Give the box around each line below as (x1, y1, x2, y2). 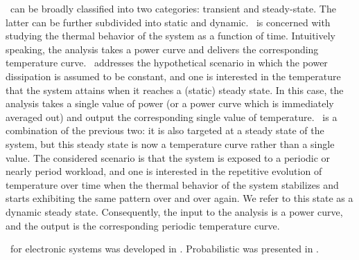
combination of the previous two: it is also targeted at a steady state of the (6, 123, 324, 138)
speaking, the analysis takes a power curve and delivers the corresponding (6, 41, 319, 56)
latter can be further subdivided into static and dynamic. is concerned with (6, 15, 331, 29)
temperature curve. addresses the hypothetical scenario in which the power (6, 55, 328, 70)
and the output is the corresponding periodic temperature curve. (6, 218, 280, 232)
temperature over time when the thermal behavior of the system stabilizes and (6, 177, 339, 192)
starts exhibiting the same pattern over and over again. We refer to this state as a (6, 191, 353, 205)
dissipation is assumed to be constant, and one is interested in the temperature (6, 68, 341, 83)
